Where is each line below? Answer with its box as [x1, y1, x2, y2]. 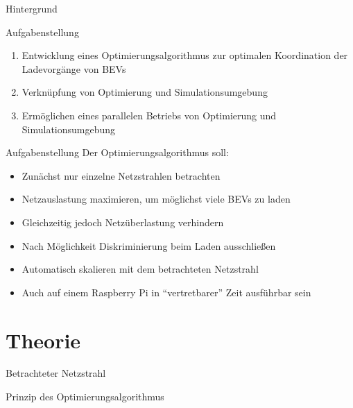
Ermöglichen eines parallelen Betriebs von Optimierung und [21, 108, 277, 122]
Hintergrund [6, 1, 58, 15]
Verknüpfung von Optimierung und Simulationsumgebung [21, 85, 268, 99]
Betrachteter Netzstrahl [6, 366, 106, 380]
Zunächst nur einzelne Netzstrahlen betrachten [21, 168, 221, 182]
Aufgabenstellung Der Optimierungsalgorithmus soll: [6, 145, 229, 160]
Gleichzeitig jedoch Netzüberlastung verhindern [21, 214, 224, 229]
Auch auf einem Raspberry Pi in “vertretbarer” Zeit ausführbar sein [21, 284, 311, 299]
